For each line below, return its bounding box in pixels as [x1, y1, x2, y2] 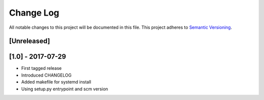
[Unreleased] [9, 37, 50, 45]
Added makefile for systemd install [21, 79, 91, 85]
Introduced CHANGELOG [21, 72, 72, 78]
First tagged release [21, 65, 62, 71]
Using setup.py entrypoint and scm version [21, 86, 109, 92]
